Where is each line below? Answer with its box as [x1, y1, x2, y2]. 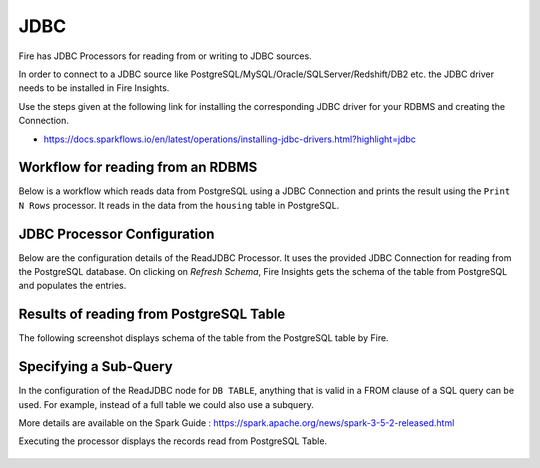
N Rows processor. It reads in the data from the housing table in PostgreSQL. [18, 199, 340, 211]
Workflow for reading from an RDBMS [18, 159, 258, 176]
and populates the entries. [18, 280, 127, 292]
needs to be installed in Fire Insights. [18, 82, 170, 94]
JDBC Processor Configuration [18, 225, 215, 242]
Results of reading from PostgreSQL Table [18, 306, 286, 323]
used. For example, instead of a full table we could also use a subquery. [18, 398, 315, 410]
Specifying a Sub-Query [18, 358, 174, 375]
